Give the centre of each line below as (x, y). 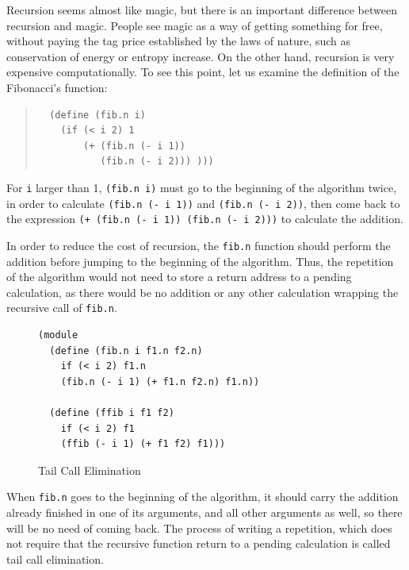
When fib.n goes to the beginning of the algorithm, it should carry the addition (203, 497)
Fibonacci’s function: (57, 87)
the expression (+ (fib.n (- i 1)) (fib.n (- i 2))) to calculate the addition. (205, 219)
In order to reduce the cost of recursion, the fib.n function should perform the (199, 245)
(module (58, 335)
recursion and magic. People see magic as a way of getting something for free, (195, 25)
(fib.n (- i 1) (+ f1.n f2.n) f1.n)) (160, 381)
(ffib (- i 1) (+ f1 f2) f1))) (143, 444)
